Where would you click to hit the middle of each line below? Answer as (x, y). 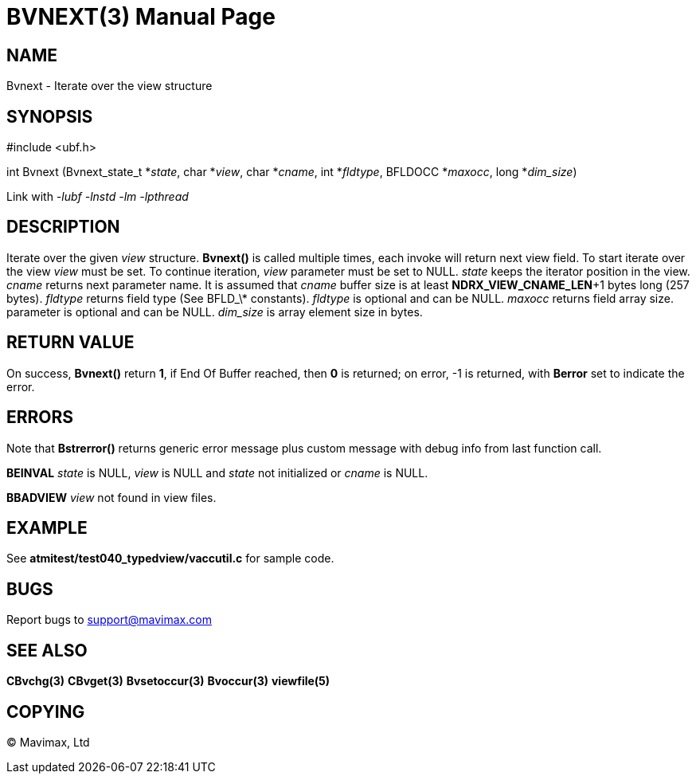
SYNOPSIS (50, 116)
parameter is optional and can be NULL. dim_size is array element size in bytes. (215, 312)
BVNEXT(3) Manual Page (141, 17)
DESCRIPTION (63, 227)
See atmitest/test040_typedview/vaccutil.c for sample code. (170, 559)
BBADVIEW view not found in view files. (111, 497)
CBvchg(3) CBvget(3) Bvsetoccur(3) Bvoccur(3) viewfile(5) (168, 681)
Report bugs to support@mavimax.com (109, 620)
